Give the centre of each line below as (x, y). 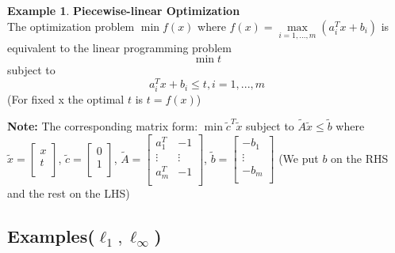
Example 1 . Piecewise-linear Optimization (124, 10)
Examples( (51, 235)
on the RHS (360, 158)
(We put (299, 158)
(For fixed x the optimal (66, 99)
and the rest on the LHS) (69, 193)
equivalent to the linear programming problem (119, 47)
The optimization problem (71, 26)
